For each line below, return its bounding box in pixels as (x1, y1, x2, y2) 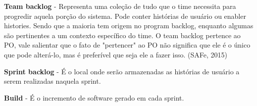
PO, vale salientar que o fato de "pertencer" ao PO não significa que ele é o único (4, 40, 251, 50)
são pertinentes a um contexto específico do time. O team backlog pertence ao (4, 30, 241, 40)
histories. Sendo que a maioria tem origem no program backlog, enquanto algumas (4, 20, 254, 31)
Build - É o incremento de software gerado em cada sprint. (4, 92, 184, 103)
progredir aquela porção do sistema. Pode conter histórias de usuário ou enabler (4, 10, 246, 21)
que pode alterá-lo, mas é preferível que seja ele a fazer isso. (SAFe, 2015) (4, 49, 227, 59)
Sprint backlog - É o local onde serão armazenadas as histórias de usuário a (4, 66, 240, 76)
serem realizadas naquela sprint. (4, 76, 101, 86)
